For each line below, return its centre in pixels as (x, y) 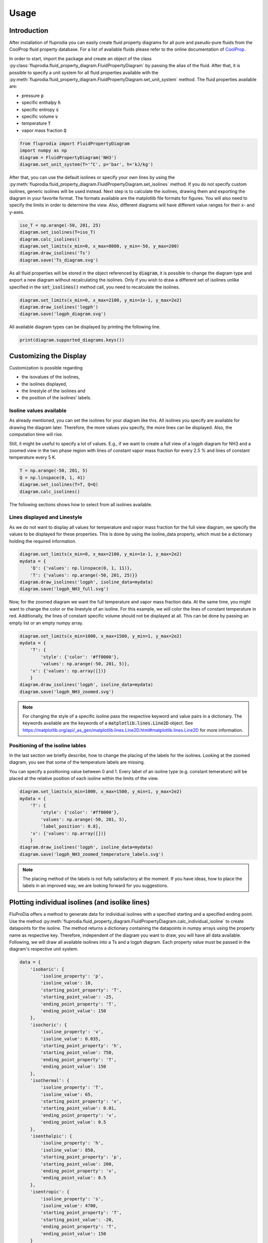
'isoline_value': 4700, (69, 1205)
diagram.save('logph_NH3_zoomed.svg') (67, 692)
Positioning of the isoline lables (48, 745)
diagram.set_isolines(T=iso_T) (58, 232)
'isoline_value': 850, (68, 1150)
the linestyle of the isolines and (53, 391)
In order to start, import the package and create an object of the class (80, 58)
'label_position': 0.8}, (71, 826)
